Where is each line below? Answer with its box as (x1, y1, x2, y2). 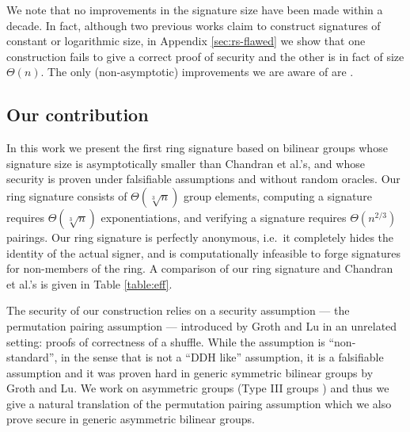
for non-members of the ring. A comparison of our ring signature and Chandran (6, 260, 393, 277)
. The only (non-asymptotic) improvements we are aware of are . (40, 63, 354, 80)
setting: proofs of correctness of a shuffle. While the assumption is (6, 333, 325, 350)
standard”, (6, 349, 58, 365)
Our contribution (6, 102, 149, 127)
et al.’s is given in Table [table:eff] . (6, 275, 173, 292)
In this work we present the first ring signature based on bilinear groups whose (6, 140, 388, 156)
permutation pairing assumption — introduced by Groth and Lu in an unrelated (6, 317, 397, 334)
